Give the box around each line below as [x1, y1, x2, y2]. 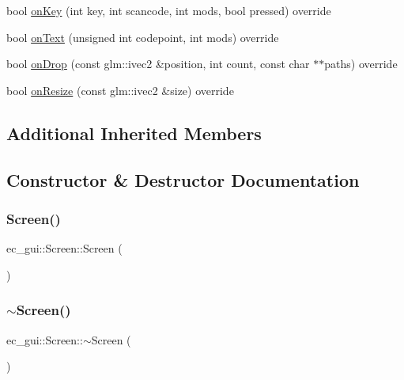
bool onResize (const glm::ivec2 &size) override [6, 82, 234, 98]
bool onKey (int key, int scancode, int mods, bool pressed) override [6, 2, 331, 18]
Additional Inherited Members [6, 120, 262, 145]
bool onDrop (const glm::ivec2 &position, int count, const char [6, 55, 310, 72]
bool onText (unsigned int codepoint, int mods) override [6, 28, 279, 45]
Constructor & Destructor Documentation [6, 167, 360, 192]
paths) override [324, 55, 398, 72]
